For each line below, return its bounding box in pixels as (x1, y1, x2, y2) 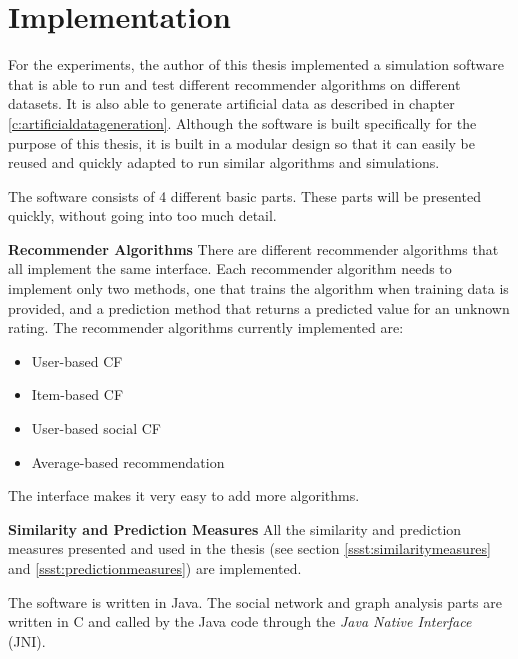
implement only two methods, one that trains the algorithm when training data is (8, 278, 509, 299)
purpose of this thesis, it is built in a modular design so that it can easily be (8, 132, 475, 153)
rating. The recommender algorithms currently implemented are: (8, 317, 404, 338)
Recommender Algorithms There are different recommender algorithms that (8, 238, 499, 259)
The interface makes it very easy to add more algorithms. (8, 485, 360, 506)
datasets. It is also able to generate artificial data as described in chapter (8, 93, 455, 114)
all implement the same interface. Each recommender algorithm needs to (8, 258, 452, 279)
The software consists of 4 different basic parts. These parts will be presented (8, 185, 481, 206)
